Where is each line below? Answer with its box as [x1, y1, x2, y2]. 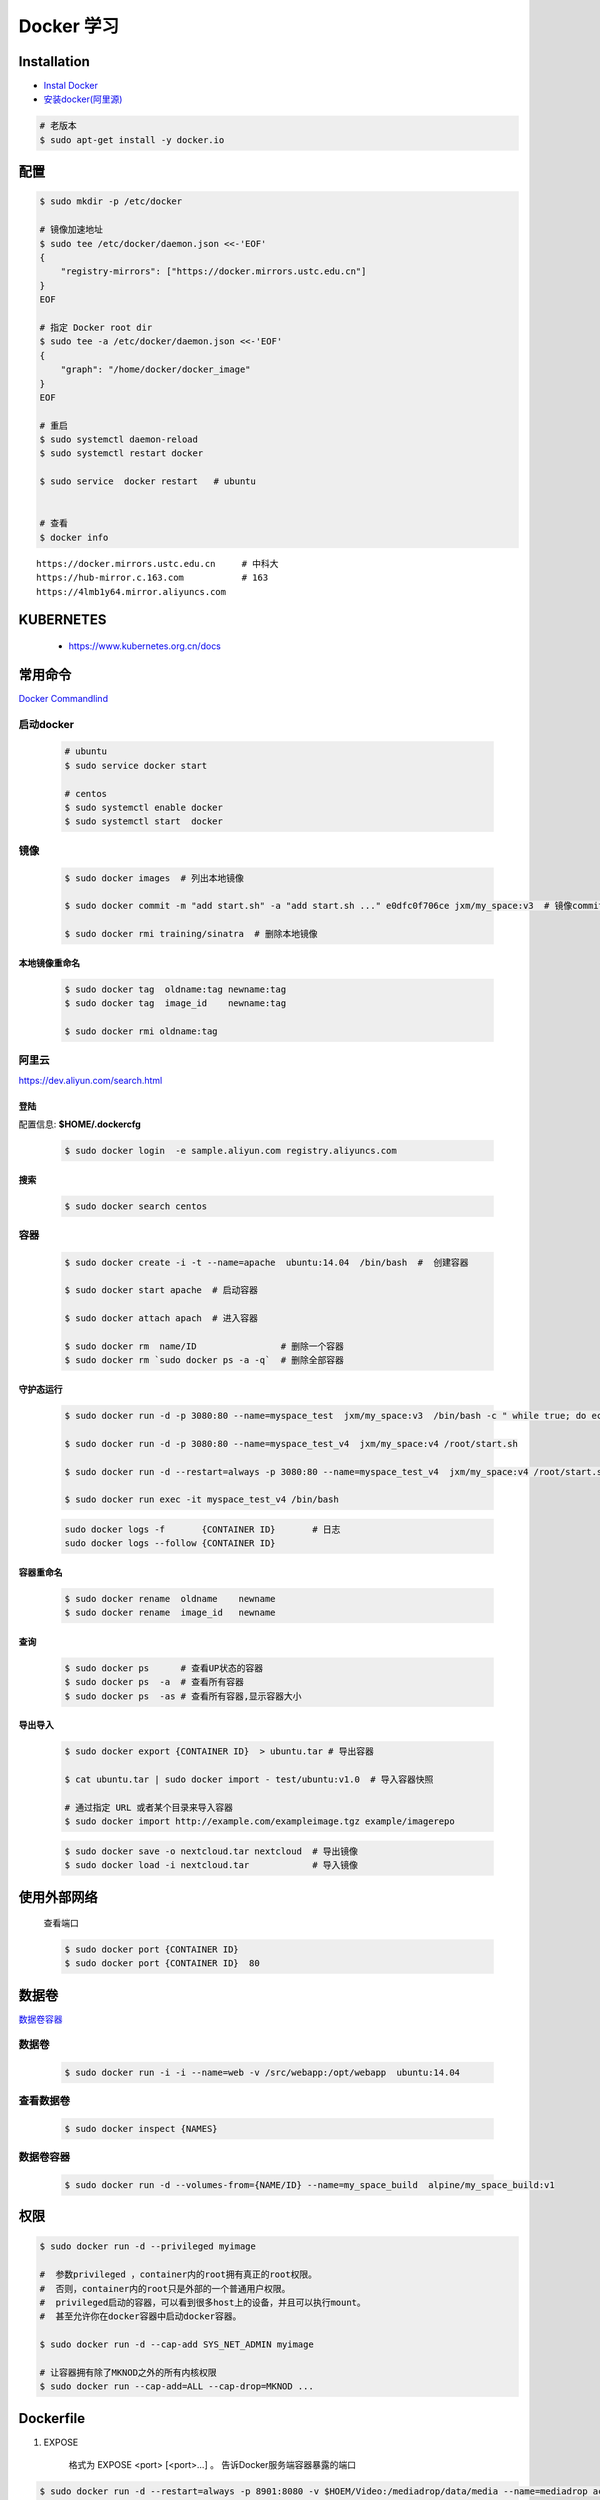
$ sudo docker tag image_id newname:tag [64, 998, 287, 1009]
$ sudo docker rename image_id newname [64, 1607, 276, 1619]
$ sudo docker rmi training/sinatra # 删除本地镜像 [64, 928, 318, 940]
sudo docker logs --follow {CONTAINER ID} [64, 1538, 276, 1549]
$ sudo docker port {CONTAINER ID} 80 [64, 1958, 260, 1969]
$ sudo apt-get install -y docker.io [39, 134, 225, 145]
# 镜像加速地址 [39, 224, 104, 235]
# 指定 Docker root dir [39, 321, 153, 333]
